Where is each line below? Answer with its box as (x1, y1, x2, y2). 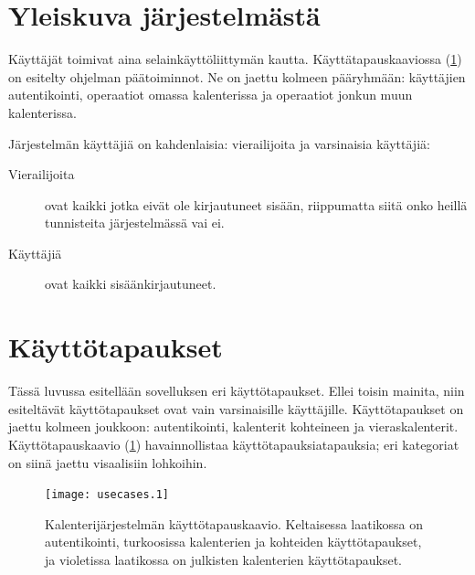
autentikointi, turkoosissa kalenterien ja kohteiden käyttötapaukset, (45, 532, 422, 551)
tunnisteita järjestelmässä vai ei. (45, 213, 225, 232)
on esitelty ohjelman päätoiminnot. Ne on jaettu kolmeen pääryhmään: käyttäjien (8, 67, 466, 86)
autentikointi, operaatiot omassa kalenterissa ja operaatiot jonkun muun (8, 85, 413, 104)
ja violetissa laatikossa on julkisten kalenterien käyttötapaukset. (45, 550, 402, 569)
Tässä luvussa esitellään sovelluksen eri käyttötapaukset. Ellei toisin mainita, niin (8, 381, 465, 400)
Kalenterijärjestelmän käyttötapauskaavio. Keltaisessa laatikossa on (45, 514, 424, 533)
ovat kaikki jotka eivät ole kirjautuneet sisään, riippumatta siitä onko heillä (45, 195, 468, 214)
